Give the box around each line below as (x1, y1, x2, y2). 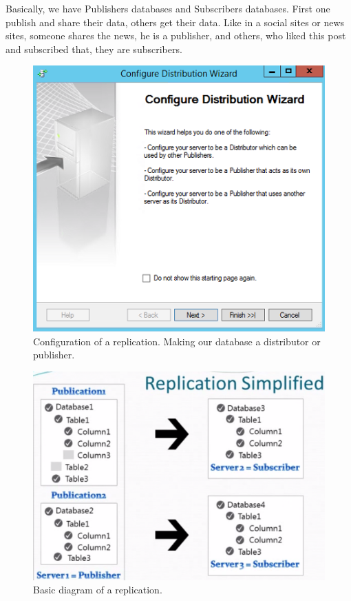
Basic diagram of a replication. (33, 582, 162, 597)
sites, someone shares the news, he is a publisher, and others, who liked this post (6, 28, 346, 43)
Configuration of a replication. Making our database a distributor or (33, 334, 321, 348)
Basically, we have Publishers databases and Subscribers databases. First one (6, 1, 330, 15)
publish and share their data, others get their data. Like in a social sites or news (6, 14, 345, 29)
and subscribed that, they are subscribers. (6, 41, 182, 56)
